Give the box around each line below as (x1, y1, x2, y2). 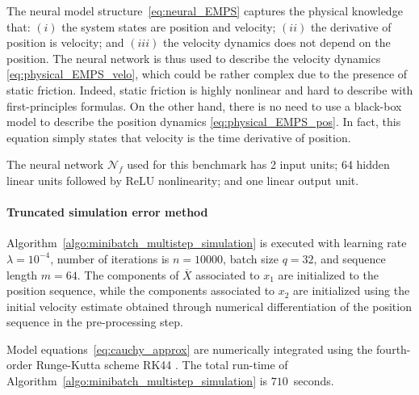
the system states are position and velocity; (61, 18, 276, 35)
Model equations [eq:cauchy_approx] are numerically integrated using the (6, 340, 373, 357)
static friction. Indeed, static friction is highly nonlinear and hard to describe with (6, 81, 413, 98)
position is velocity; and (6, 34, 124, 51)
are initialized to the (278, 266, 379, 283)
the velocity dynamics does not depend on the (162, 34, 391, 51)
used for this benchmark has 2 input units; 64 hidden (127, 156, 390, 173)
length (6, 266, 38, 283)
